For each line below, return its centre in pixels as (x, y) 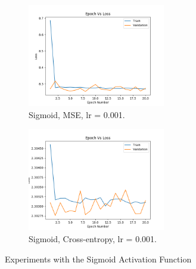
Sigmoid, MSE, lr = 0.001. (77, 114)
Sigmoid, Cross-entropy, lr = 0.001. (93, 238)
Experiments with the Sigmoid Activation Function (98, 259)
